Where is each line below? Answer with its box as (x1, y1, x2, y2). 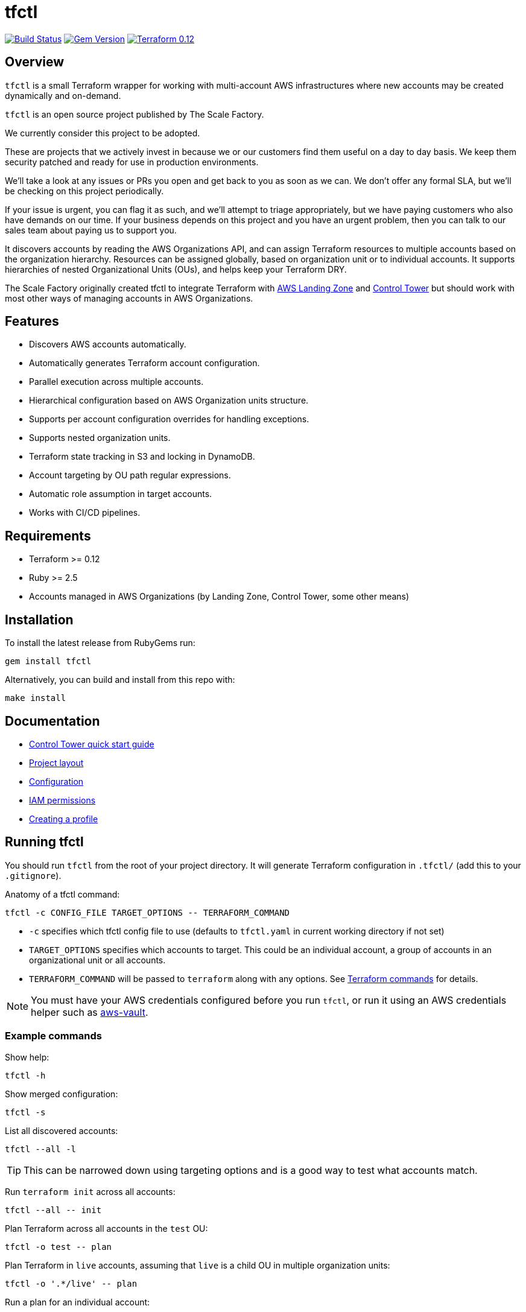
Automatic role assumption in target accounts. (29, 489, 212, 499)
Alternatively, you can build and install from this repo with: (5, 674, 235, 685)
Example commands (5, 1030, 102, 1042)
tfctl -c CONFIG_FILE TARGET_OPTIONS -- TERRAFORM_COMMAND (5, 907, 290, 917)
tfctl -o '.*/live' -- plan (5, 1278, 138, 1288)
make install (5, 693, 66, 703)
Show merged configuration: (5, 1088, 118, 1099)
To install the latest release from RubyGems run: (5, 638, 195, 648)
